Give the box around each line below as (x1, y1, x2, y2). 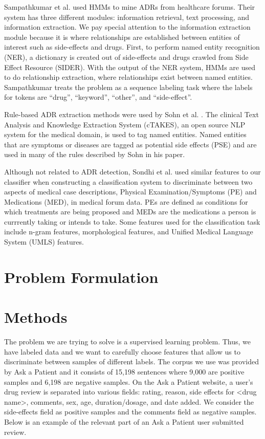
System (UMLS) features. (4, 236, 84, 247)
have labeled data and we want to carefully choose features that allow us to (4, 346, 240, 357)
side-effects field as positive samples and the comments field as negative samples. (4, 406, 257, 417)
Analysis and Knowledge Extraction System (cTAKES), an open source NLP (4, 119, 246, 129)
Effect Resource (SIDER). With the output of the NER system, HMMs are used (4, 61, 256, 72)
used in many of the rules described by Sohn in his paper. (4, 149, 185, 160)
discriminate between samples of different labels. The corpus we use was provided (4, 356, 259, 367)
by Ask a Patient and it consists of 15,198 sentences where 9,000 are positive (4, 366, 245, 377)
